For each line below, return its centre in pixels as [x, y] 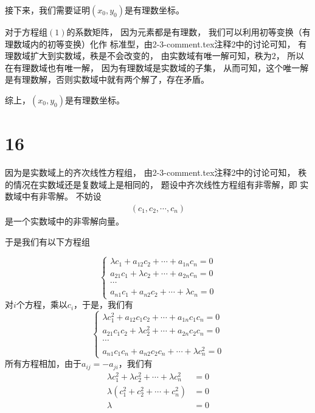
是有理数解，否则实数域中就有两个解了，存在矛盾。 [107, 79]
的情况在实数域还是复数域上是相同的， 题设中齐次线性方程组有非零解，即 [151, 184]
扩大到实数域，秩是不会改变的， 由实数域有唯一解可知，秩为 [151, 56]
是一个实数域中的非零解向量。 [64, 220]
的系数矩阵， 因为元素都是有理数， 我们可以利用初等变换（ [184, 32]
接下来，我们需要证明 [47, 10]
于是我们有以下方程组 [47, 241]
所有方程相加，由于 [43, 363]
